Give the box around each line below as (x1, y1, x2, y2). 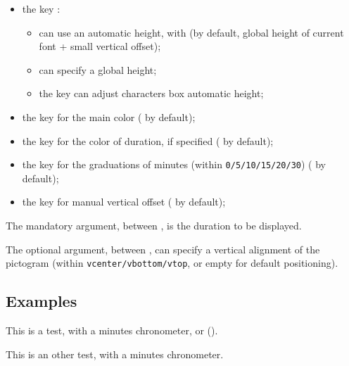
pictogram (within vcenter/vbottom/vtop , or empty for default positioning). (6, 255, 338, 270)
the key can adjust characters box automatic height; (39, 86, 264, 101)
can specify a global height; (39, 62, 157, 77)
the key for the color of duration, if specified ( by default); (22, 133, 274, 148)
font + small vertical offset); (39, 39, 161, 53)
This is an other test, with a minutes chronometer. (6, 346, 224, 361)
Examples (6, 290, 77, 312)
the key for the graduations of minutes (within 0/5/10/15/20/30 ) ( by (22, 157, 326, 172)
